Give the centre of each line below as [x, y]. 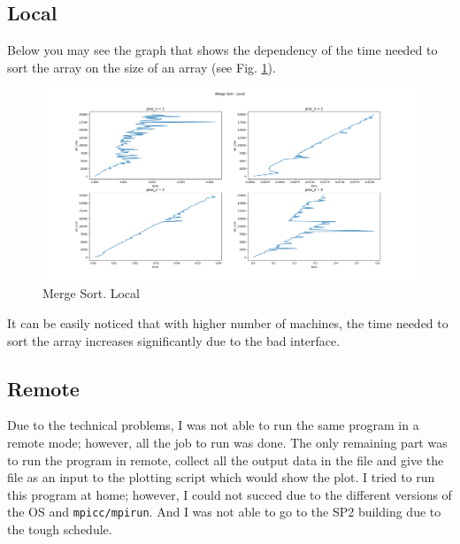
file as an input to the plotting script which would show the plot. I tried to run [221, 477]
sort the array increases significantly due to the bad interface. [174, 340]
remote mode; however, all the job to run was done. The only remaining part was [227, 442]
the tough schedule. [60, 529]
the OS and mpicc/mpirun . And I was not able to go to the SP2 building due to [224, 512]
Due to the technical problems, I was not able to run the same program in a [213, 425]
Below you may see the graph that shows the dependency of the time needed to [222, 50]
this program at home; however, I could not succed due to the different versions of [230, 494]
